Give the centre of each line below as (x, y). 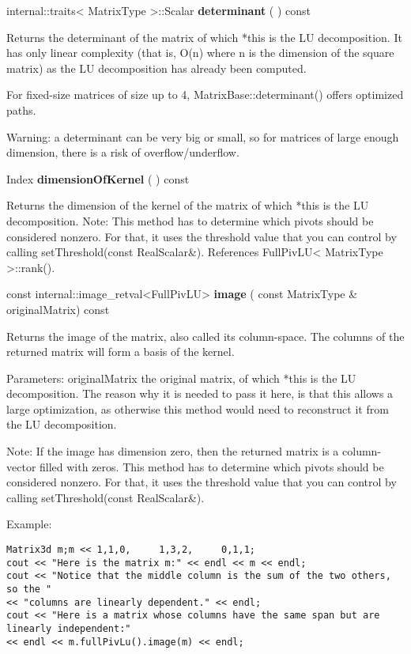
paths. (21, 110)
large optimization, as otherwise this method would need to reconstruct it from (198, 408)
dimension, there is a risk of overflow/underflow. (123, 152)
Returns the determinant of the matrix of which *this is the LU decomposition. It (204, 37)
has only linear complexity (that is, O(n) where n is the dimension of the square (200, 53)
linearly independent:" (69, 628)
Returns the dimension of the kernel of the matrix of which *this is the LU (188, 205)
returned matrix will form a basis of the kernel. (121, 352)
